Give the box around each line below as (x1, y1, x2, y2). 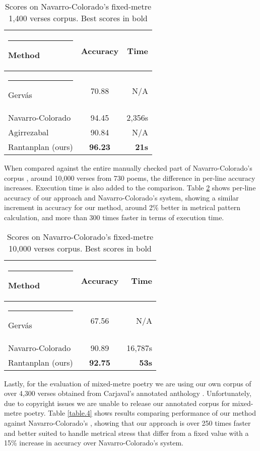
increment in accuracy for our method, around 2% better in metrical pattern (4, 202, 240, 213)
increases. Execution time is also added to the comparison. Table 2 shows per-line (4, 182, 256, 193)
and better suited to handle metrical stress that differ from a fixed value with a (4, 427, 249, 438)
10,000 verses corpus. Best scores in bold (9, 242, 152, 254)
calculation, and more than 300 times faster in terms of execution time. (4, 212, 224, 222)
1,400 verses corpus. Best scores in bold (9, 12, 148, 24)
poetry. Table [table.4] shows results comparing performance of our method (24, 408, 256, 418)
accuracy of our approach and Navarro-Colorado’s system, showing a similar (4, 192, 239, 203)
